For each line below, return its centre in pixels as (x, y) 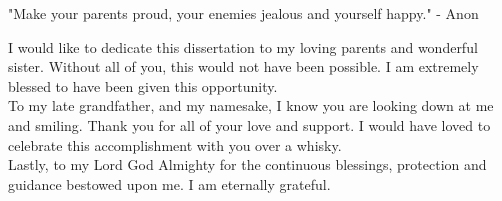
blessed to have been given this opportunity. (143, 85)
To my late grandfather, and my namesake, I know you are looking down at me (251, 105)
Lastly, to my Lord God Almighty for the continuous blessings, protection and (247, 164)
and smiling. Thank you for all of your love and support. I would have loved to (249, 124)
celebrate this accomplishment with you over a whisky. (175, 144)
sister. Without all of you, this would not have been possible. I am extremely (243, 66)
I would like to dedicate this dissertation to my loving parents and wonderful (243, 46)
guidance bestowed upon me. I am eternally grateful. (169, 183)
